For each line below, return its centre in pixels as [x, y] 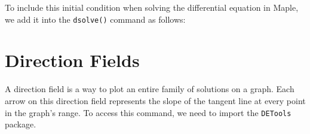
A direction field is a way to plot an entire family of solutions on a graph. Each [150, 89]
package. [21, 124]
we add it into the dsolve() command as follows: [95, 19]
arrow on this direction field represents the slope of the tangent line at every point [155, 100]
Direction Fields [72, 60]
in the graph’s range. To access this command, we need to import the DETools [148, 112]
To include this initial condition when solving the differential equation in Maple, [152, 7]
